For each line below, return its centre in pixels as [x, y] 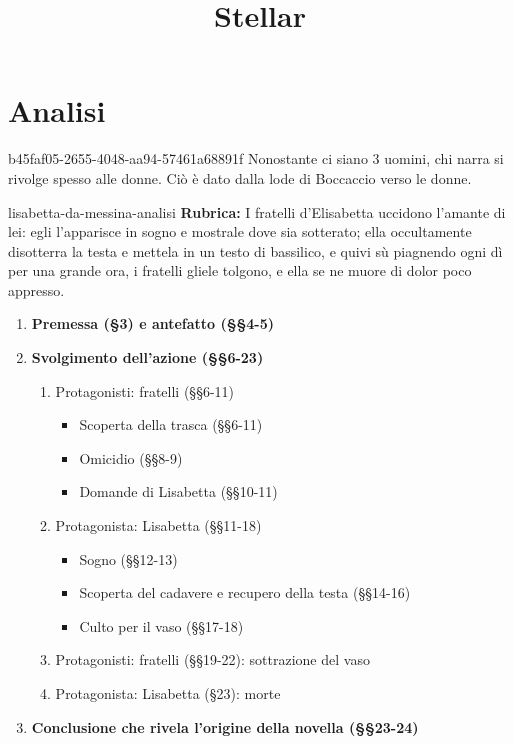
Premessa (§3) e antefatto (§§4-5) [152, 323]
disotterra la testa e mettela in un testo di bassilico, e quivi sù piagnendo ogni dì [255, 250]
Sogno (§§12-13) [128, 558]
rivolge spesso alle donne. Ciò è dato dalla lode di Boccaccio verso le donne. [240, 177]
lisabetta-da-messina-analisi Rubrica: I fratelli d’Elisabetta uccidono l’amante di [257, 211]
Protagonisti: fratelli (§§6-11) [145, 390]
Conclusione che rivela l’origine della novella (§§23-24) [225, 726]
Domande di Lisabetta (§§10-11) [178, 491]
